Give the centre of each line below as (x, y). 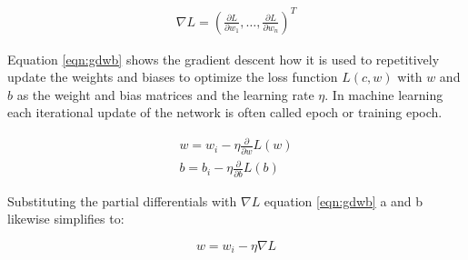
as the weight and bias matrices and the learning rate (165, 94)
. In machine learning (384, 94)
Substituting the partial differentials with (122, 200)
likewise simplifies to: (66, 219)
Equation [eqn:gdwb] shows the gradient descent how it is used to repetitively (224, 59)
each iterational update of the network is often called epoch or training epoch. (225, 112)
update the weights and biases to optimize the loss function (173, 77)
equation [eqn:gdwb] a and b (344, 200)
